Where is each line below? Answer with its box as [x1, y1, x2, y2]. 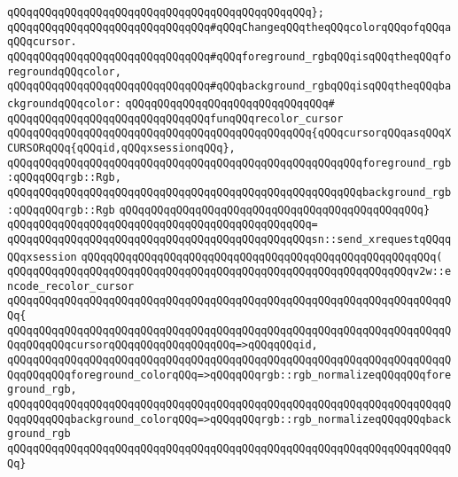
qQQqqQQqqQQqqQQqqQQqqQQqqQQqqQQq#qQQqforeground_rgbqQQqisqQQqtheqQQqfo [7, 50, 452, 63]
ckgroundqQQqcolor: [7, 97, 121, 110]
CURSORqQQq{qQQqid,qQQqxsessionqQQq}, [7, 141, 236, 154]
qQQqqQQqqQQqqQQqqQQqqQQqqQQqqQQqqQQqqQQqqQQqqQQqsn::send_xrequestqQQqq [7, 232, 452, 246]
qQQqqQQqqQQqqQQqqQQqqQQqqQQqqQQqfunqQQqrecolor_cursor [7, 112, 344, 125]
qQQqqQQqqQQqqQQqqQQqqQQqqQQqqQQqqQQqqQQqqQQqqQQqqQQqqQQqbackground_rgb [7, 185, 452, 199]
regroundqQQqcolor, [7, 65, 121, 78]
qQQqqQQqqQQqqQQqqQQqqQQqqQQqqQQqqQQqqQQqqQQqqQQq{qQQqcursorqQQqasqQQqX [7, 127, 452, 140]
